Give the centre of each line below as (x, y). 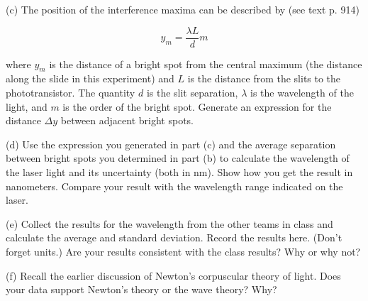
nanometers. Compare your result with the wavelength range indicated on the (174, 186)
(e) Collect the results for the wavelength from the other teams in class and (169, 223)
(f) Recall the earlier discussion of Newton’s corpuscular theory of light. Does (173, 275)
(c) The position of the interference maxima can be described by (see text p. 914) (183, 9)
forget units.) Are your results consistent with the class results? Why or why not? (183, 251)
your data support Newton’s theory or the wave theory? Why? (141, 289)
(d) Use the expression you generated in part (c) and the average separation (171, 144)
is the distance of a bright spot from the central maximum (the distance (206, 64)
